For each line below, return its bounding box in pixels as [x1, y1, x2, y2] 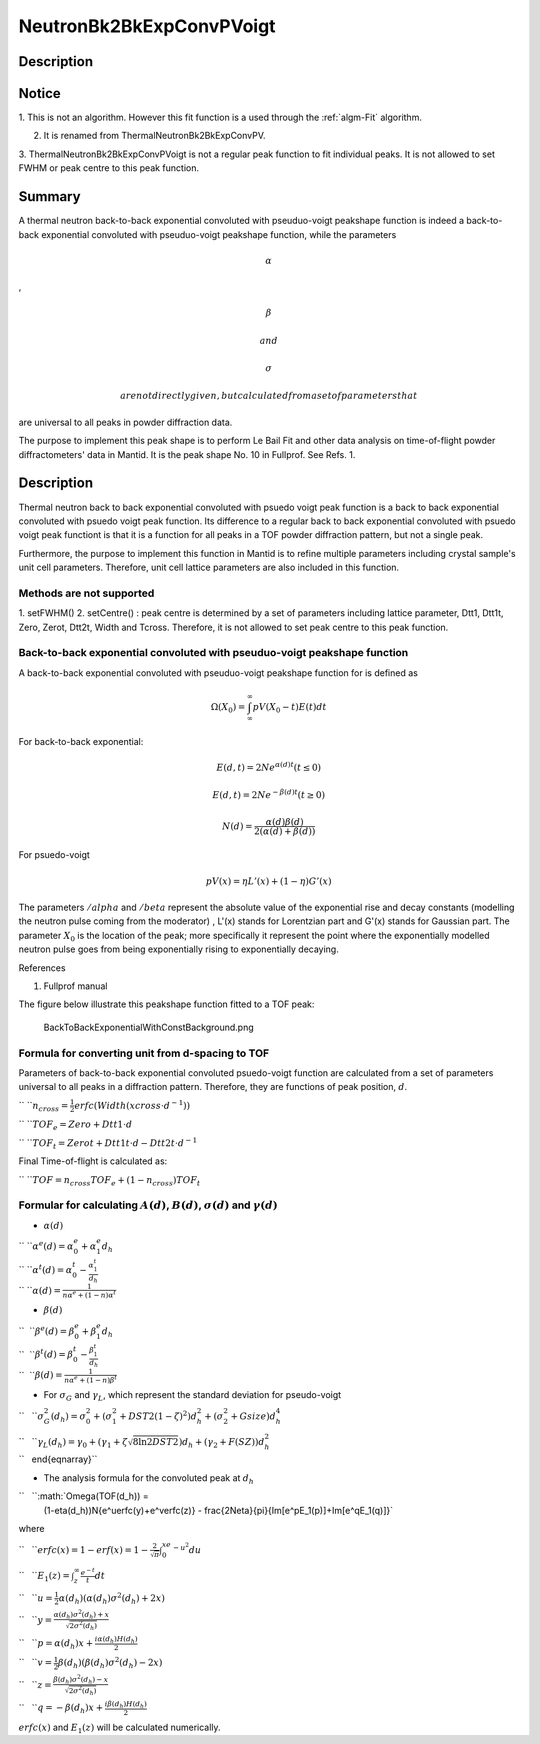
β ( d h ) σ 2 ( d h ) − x [53, 1673, 109, 1686]
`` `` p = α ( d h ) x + [18, 1636, 94, 1651]
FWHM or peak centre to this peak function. [18, 162, 200, 174]
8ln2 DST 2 [132, 1436, 179, 1448]
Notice [18, 85, 62, 102]
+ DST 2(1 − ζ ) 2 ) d [118, 1409, 197, 1422]
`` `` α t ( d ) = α [18, 1262, 73, 1275]
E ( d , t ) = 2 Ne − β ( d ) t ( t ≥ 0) [212, 788, 325, 801]
